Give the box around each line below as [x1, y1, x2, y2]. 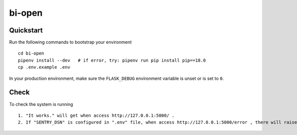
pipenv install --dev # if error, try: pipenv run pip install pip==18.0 [18, 57, 206, 63]
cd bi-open [18, 51, 45, 56]
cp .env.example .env [18, 65, 70, 70]
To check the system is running [9, 101, 73, 107]
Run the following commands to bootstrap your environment [9, 39, 132, 45]
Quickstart [9, 26, 43, 34]
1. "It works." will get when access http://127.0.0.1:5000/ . [18, 112, 175, 118]
